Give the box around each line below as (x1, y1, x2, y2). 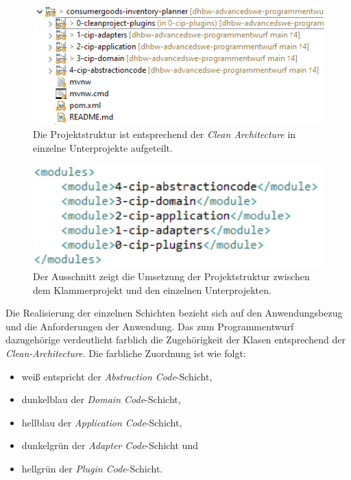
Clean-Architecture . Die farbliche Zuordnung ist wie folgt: (5, 346, 246, 361)
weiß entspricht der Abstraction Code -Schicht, (21, 369, 213, 383)
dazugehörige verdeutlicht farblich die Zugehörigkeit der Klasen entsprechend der (5, 332, 346, 347)
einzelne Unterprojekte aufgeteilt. (33, 140, 173, 155)
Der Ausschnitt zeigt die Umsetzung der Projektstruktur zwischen (33, 269, 310, 284)
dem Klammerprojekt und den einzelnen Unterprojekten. (33, 282, 271, 297)
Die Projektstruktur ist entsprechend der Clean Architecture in (33, 127, 296, 141)
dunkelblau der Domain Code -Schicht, (21, 392, 181, 407)
